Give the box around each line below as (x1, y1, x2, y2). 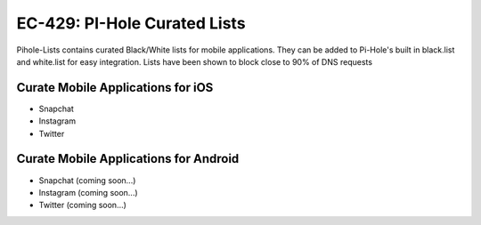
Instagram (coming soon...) (38, 187, 138, 197)
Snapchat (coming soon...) (38, 174, 136, 186)
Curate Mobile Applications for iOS (16, 80, 214, 95)
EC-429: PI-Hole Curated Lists (16, 13, 246, 33)
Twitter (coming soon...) (38, 200, 126, 211)
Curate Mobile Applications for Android (16, 151, 240, 166)
